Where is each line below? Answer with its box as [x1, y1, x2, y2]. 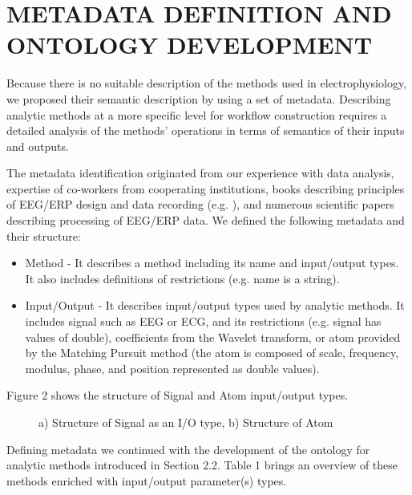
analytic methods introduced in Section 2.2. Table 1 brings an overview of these [6, 456, 398, 473]
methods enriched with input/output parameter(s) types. [6, 472, 287, 489]
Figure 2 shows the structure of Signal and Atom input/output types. [6, 387, 349, 404]
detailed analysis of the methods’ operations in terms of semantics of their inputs [6, 122, 405, 139]
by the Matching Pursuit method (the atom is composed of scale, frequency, [25, 344, 399, 361]
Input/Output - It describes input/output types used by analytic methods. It [25, 297, 405, 314]
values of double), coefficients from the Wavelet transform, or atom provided [25, 328, 401, 345]
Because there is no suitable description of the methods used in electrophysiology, [6, 75, 406, 91]
